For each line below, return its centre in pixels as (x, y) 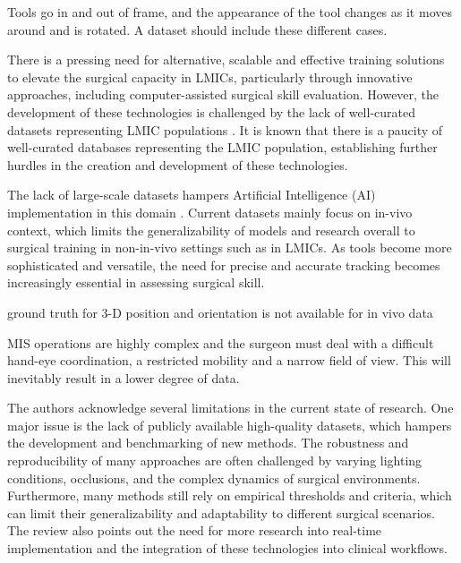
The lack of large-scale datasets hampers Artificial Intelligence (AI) (192, 195)
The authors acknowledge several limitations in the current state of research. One (230, 408)
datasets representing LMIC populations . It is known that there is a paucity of (225, 129)
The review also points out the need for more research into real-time (195, 530)
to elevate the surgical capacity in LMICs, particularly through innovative (210, 77)
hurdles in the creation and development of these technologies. (178, 164)
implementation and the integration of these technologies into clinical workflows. (227, 548)
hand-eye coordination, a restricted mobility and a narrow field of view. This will (229, 360)
